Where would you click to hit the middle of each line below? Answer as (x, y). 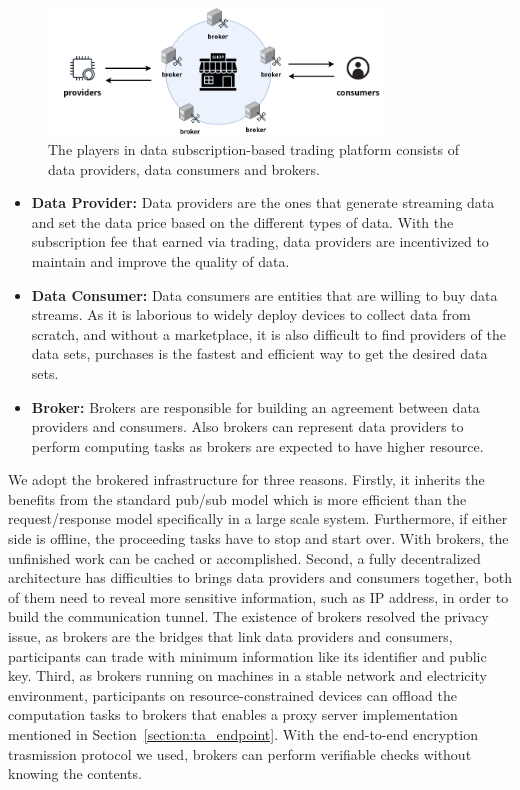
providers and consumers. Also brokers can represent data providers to (247, 426)
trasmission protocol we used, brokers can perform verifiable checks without (240, 753)
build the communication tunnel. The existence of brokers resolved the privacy (248, 616)
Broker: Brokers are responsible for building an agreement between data (255, 406)
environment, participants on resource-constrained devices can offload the (232, 694)
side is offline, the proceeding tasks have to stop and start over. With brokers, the (258, 538)
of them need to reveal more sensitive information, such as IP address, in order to (258, 596)
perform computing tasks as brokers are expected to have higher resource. (257, 445)
